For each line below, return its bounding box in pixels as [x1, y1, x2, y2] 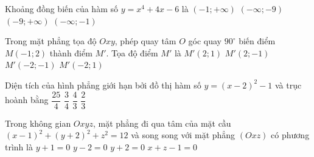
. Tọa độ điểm [106, 46, 158, 59]
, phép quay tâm [114, 35, 176, 47]
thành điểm [49, 46, 92, 59]
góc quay [188, 35, 222, 47]
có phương [271, 129, 310, 141]
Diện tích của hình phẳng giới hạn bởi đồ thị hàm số [5, 78, 201, 91]
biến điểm [239, 35, 276, 47]
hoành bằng [5, 93, 49, 106]
